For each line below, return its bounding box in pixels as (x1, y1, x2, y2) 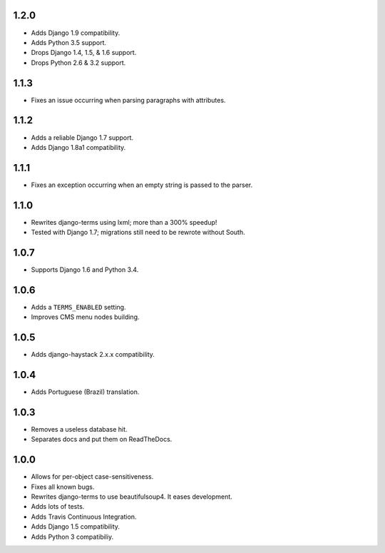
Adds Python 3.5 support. (31, 38, 107, 46)
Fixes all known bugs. (31, 482, 95, 491)
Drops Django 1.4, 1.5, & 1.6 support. (31, 49, 137, 57)
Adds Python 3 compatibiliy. (31, 532, 114, 541)
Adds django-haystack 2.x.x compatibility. (31, 350, 155, 359)
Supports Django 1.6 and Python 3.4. (31, 265, 139, 274)
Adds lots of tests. (31, 502, 85, 511)
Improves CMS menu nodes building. (31, 313, 140, 321)
